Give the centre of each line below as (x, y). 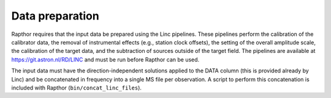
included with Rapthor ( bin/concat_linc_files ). (77, 88)
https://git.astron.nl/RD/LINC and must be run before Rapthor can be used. (105, 59)
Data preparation (55, 16)
